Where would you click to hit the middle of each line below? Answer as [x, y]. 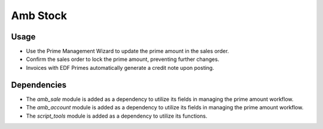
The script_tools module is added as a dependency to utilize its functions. [117, 116]
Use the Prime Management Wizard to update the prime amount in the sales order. [128, 51]
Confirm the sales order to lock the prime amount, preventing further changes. [123, 59]
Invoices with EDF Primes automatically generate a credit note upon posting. [120, 67]
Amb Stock [39, 16]
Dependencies [39, 85]
